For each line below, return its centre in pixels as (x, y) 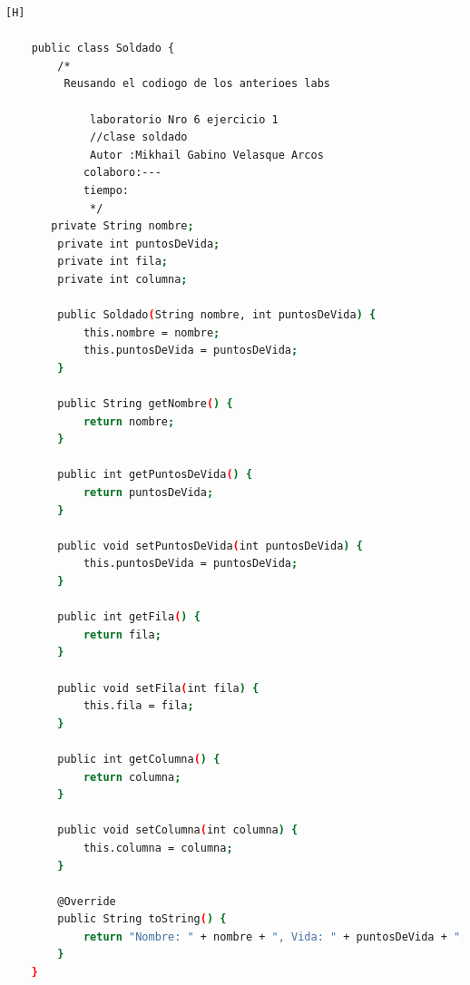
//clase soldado (139, 137)
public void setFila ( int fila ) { (158, 688)
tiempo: (106, 190)
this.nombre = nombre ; (152, 332)
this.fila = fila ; (138, 706)
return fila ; (122, 634)
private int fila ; (113, 262)
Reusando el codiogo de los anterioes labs (197, 84)
